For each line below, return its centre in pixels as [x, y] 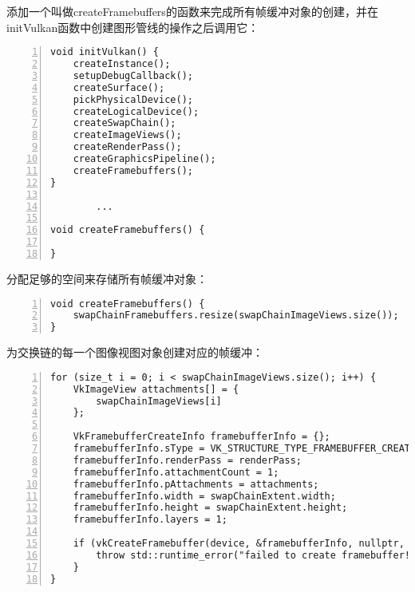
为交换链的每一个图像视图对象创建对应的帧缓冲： [135, 352]
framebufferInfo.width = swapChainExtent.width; [204, 496]
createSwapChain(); [125, 123]
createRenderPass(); [127, 147]
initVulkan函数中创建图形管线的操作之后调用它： [133, 27]
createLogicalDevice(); [136, 111]
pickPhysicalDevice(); [133, 99]
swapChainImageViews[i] [159, 401]
